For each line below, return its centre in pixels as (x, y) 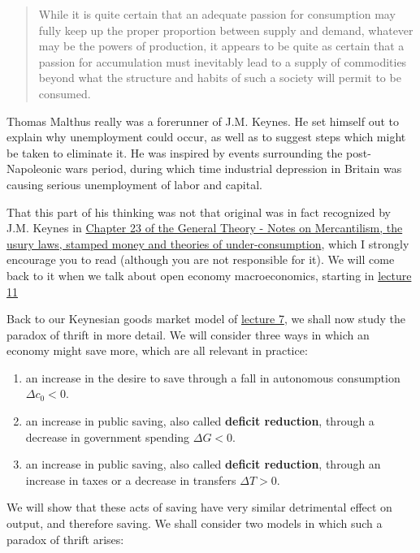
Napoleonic (34, 168)
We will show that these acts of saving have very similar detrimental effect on (199, 507)
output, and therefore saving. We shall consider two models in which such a (195, 523)
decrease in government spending (108, 436)
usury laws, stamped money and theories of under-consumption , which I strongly (208, 243)
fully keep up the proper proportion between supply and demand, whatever (226, 30)
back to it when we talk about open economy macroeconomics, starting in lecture (209, 275)
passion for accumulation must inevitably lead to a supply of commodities (223, 61)
